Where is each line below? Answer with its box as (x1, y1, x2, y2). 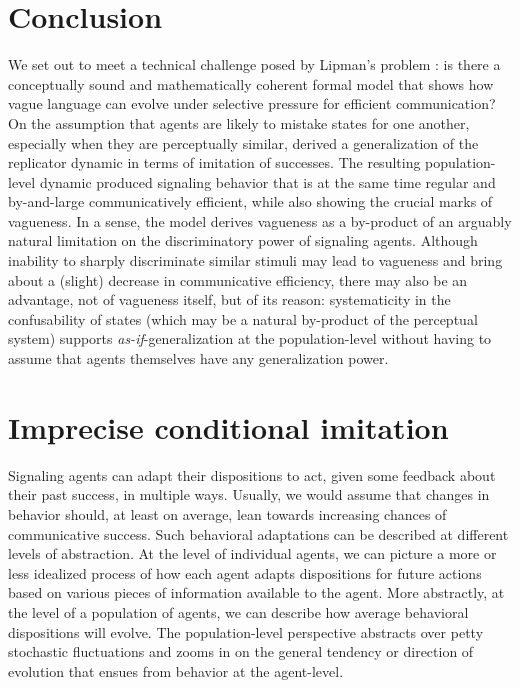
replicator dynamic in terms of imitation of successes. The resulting (8, 152, 421, 173)
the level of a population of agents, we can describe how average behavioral (8, 601, 469, 622)
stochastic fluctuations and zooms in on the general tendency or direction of (8, 641, 474, 662)
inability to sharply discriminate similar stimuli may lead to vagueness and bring (8, 250, 503, 271)
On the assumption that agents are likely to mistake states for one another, (8, 112, 470, 133)
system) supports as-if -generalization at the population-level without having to (8, 328, 492, 349)
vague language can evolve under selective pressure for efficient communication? (8, 93, 496, 114)
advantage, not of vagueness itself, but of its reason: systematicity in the (8, 289, 451, 310)
